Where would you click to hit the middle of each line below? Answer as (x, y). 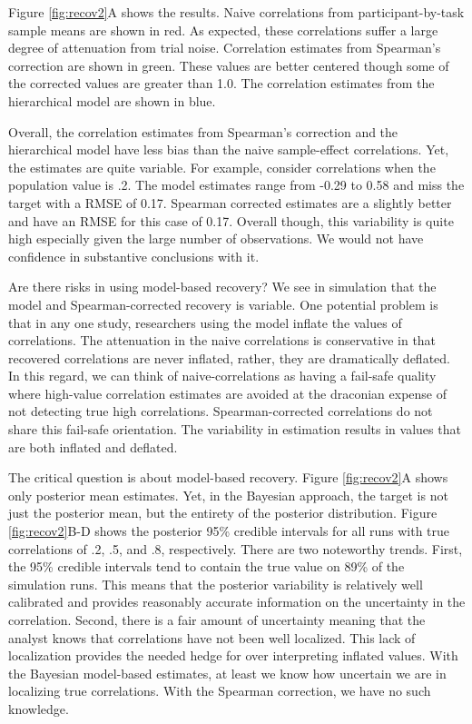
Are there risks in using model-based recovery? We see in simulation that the (222, 287)
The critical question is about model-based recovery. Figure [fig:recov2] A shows (228, 477)
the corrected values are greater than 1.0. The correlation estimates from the (221, 83)
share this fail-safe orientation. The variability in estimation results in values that (235, 429)
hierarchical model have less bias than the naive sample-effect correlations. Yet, (229, 149)
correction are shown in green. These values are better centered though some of (229, 65)
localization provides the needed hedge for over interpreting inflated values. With (233, 655)
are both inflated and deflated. (93, 446)
